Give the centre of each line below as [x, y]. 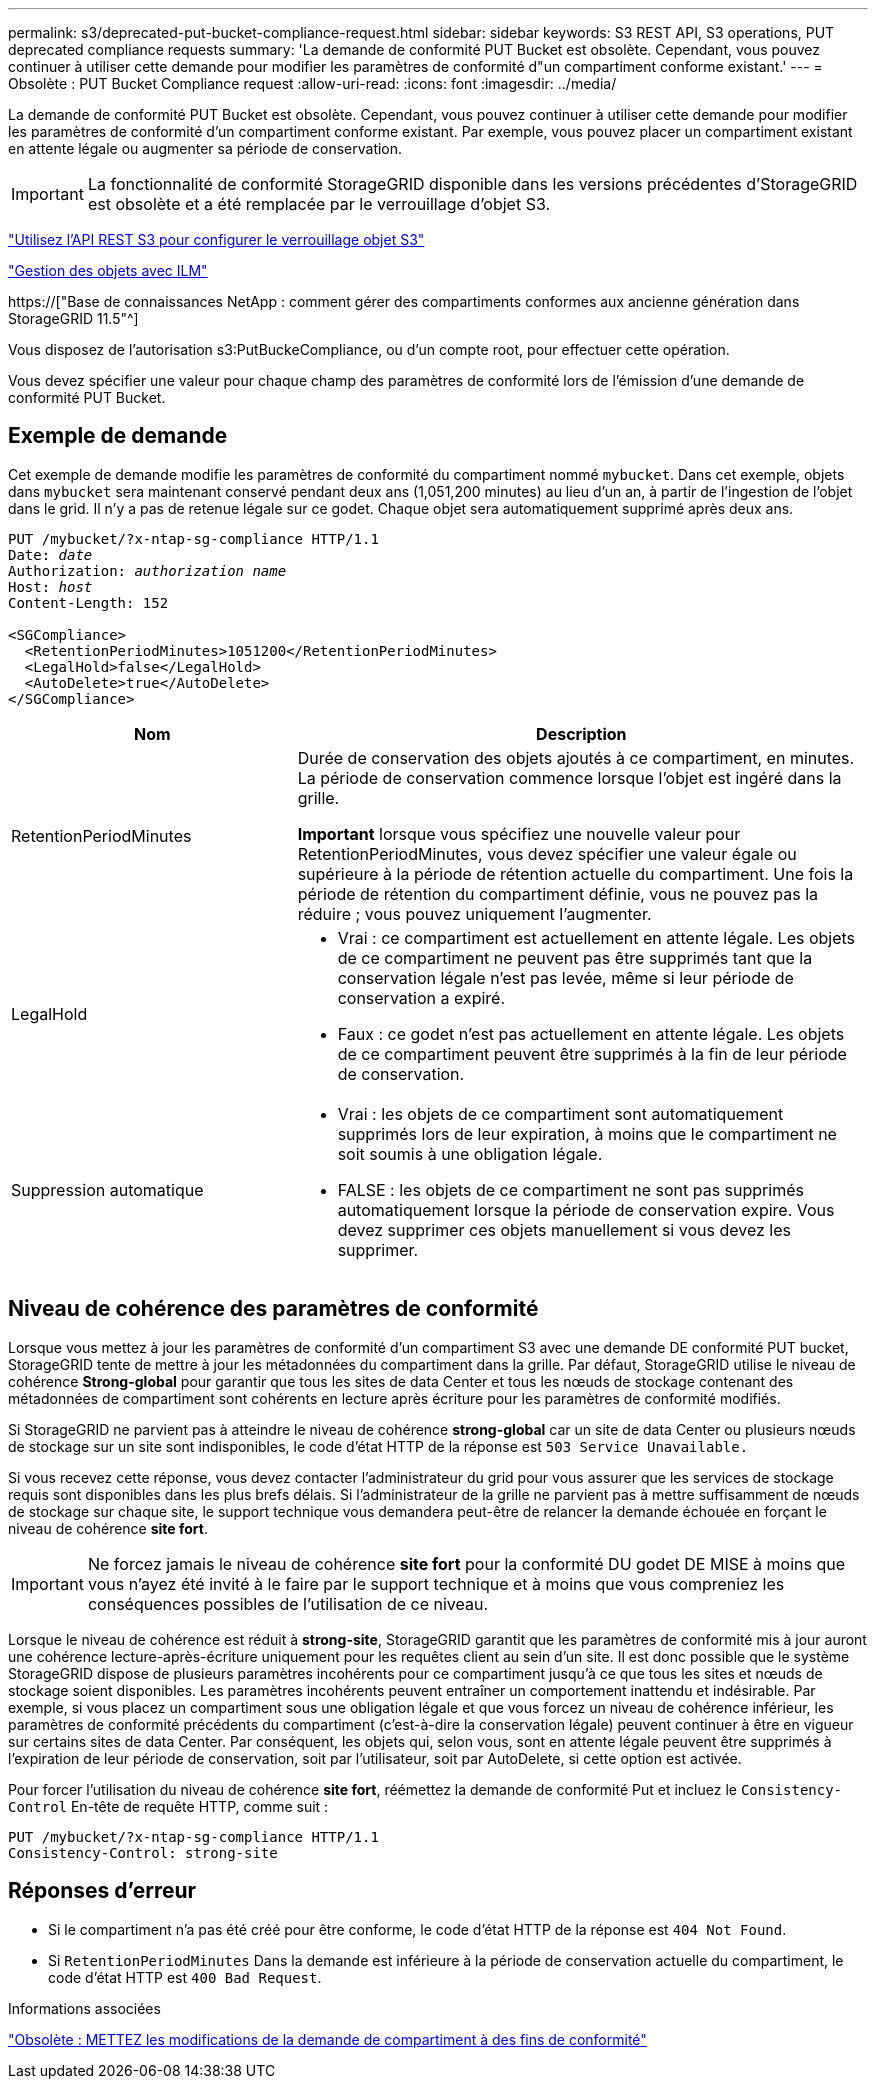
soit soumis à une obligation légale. [470, 1153]
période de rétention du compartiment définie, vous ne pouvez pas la [557, 893]
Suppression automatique [107, 1189]
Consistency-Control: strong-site [143, 1852]
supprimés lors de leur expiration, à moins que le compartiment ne [587, 1133]
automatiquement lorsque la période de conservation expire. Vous [586, 1209]
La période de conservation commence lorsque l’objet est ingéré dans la [569, 777]
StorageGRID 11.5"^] [73, 318]
